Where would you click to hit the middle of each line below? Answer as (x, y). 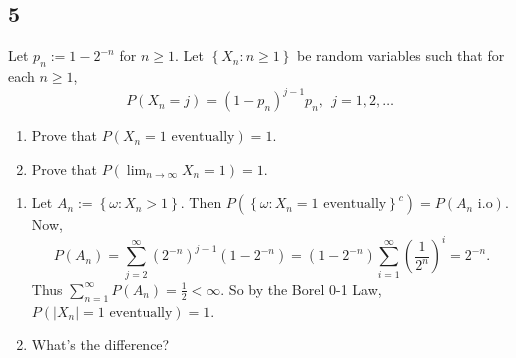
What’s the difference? (100, 344)
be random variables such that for (401, 55)
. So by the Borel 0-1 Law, (301, 288)
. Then (201, 202)
